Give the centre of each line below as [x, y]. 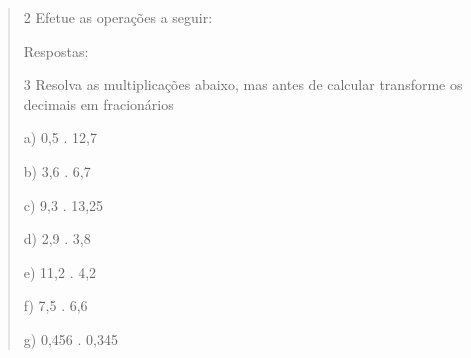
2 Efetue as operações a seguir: [118, 17]
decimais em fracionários [98, 103]
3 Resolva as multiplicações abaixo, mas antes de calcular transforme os [243, 84]
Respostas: [56, 50]
